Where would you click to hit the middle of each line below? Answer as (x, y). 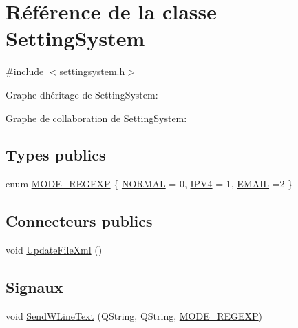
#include (25, 71)
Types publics (56, 155)
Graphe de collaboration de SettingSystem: (96, 117)
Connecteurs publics (79, 221)
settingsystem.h (92, 71)
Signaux (34, 287)
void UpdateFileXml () (54, 250)
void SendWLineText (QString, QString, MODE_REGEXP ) (134, 315)
